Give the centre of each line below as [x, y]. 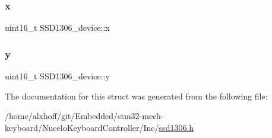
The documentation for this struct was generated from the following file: [136, 96]
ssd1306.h [176, 127]
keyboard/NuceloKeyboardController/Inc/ [82, 127]
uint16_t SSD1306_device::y [57, 76]
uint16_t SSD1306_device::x [57, 28]
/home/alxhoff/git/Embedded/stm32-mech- [84, 116]
